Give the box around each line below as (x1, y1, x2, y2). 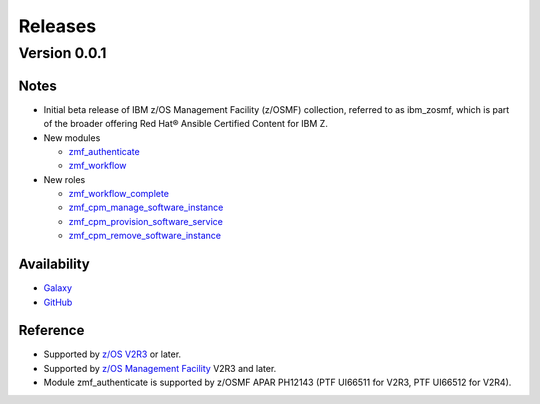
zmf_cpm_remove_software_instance (68, 230, 222, 242)
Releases (18, 15, 97, 37)
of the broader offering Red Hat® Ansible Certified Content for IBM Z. (43, 118, 329, 130)
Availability (18, 256, 90, 273)
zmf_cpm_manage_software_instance (68, 201, 224, 214)
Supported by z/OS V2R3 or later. (43, 348, 182, 360)
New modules (43, 131, 101, 144)
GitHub (43, 296, 73, 308)
